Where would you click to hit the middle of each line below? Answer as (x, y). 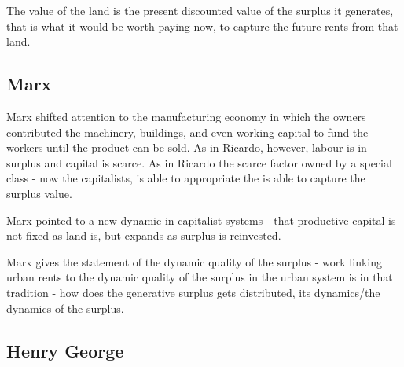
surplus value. (39, 193)
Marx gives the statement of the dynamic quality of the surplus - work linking (194, 261)
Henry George (65, 350)
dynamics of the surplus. (65, 308)
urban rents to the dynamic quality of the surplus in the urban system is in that (200, 277)
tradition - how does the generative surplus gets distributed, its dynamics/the (193, 292)
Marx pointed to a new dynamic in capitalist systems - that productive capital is (201, 220)
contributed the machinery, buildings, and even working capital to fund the (187, 132)
